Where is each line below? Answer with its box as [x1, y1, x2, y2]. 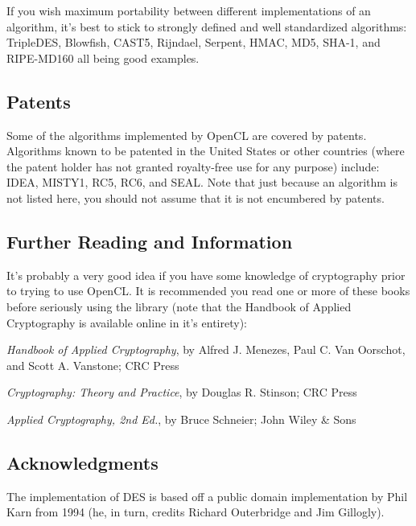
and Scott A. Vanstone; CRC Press [6, 356, 179, 373]
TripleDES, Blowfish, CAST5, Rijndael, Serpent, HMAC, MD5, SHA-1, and [6, 34, 381, 51]
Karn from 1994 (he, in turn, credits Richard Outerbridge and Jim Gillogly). [6, 503, 385, 520]
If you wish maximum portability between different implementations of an [6, 2, 371, 18]
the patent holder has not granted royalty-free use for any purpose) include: [6, 158, 380, 175]
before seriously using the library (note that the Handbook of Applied [6, 298, 352, 314]
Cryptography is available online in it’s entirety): [6, 314, 247, 331]
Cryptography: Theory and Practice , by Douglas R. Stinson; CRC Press [6, 384, 357, 401]
